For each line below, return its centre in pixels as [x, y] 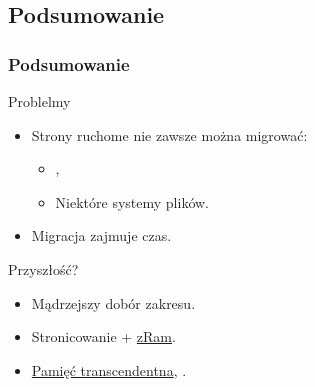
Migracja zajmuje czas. [101, 235]
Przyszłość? [43, 268]
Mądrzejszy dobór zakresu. [113, 302]
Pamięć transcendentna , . [109, 369]
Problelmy [39, 101]
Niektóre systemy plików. [132, 201]
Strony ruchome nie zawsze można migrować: [169, 134]
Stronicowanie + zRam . [103, 336]
